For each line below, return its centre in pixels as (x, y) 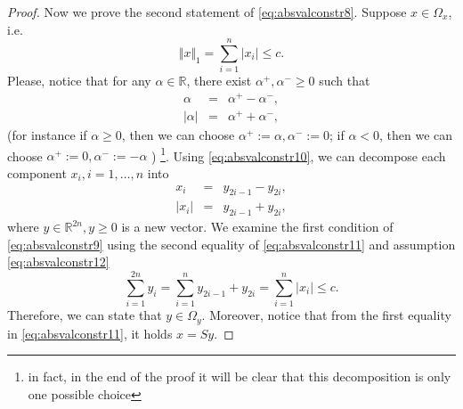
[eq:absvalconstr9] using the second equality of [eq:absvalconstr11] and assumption (231, 244)
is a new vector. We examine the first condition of (257, 227)
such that (345, 81)
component (37, 172)
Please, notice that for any (79, 81)
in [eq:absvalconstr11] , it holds (90, 333)
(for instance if (47, 135)
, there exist (219, 81)
